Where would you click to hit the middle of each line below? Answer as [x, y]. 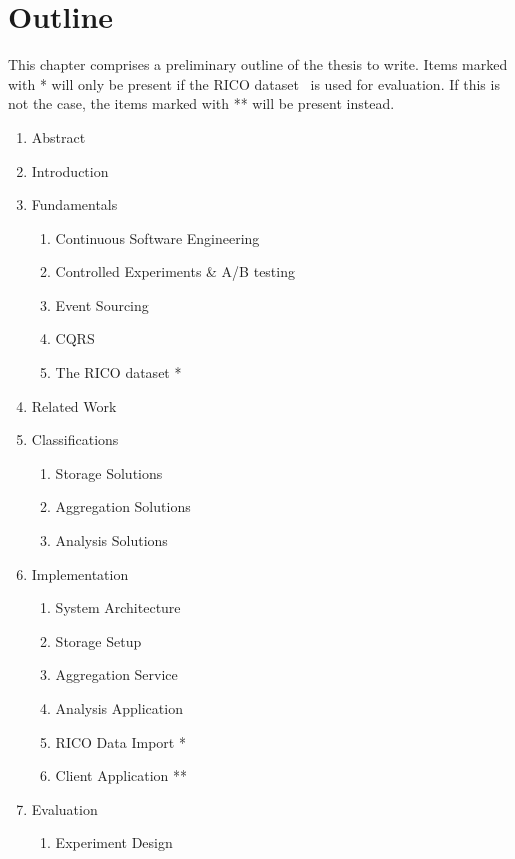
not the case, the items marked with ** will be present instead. [201, 103]
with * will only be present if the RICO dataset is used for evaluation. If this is [254, 83]
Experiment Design [114, 842]
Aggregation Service [116, 674]
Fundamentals [74, 204]
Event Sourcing [102, 304]
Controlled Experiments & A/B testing [175, 271]
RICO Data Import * [120, 741]
